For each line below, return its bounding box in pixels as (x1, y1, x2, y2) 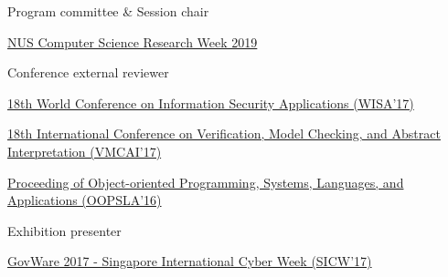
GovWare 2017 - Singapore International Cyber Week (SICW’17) (7, 251, 372, 271)
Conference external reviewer (7, 63, 169, 82)
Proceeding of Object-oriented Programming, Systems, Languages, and (7, 172, 404, 191)
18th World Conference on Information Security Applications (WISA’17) (7, 93, 414, 112)
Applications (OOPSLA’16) (7, 190, 162, 210)
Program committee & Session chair (7, 2, 209, 20)
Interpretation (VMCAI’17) (7, 141, 162, 160)
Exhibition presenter (7, 221, 122, 240)
